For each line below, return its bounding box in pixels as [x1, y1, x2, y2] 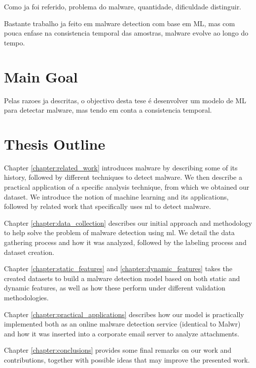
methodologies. [4, 292, 49, 302]
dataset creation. [4, 246, 55, 257]
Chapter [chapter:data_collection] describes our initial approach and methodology [4, 217, 252, 228]
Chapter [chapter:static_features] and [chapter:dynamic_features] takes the [4, 263, 232, 274]
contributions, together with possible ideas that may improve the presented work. [4, 354, 250, 365]
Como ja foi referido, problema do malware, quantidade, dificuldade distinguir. [4, 1, 242, 11]
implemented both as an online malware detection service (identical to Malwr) [4, 319, 241, 329]
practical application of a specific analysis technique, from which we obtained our [4, 182, 250, 192]
